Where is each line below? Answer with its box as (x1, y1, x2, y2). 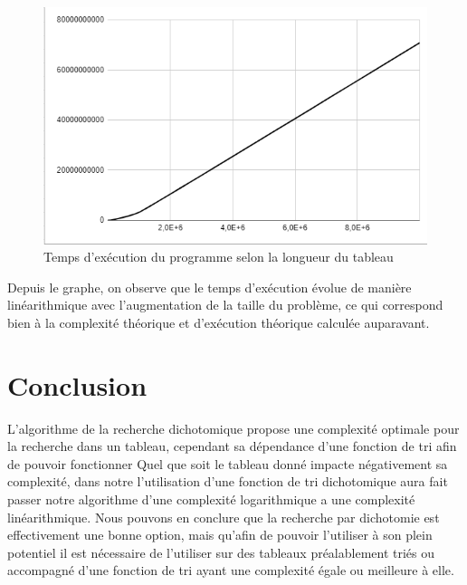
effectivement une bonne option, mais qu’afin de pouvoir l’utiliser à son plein (7, 525, 433, 544)
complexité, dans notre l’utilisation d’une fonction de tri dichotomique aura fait (7, 472, 448, 491)
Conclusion (7, 366, 148, 403)
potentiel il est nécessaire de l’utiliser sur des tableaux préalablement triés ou (7, 542, 435, 561)
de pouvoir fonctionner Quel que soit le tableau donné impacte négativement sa (7, 454, 448, 473)
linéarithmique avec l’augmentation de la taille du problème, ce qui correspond (7, 295, 443, 314)
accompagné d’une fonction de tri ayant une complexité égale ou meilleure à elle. (7, 561, 454, 580)
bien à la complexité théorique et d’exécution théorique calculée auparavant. (7, 312, 430, 331)
